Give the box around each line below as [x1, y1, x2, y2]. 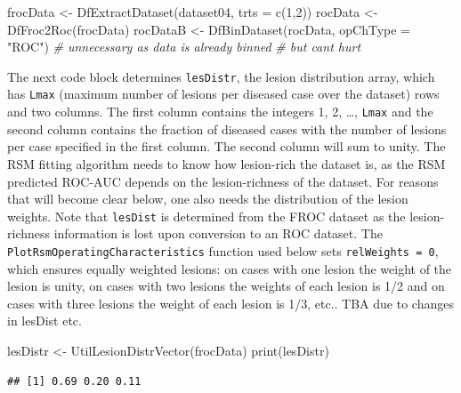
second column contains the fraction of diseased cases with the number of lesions [7, 119, 447, 138]
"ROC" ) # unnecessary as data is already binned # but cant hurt [7, 37, 361, 56]
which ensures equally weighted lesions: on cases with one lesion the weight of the [7, 259, 452, 277]
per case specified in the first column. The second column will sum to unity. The [7, 137, 446, 156]
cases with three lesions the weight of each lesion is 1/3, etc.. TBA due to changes [7, 293, 454, 312]
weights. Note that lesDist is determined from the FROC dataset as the [7, 206, 406, 225]
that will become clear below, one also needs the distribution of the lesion [7, 189, 408, 208]
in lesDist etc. [7, 311, 82, 330]
